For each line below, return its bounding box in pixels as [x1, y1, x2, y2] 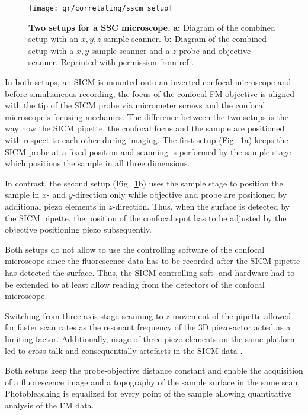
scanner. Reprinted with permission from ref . [28, 56, 194, 68]
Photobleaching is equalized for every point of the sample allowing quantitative [5, 387, 292, 400]
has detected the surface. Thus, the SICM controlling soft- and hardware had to [5, 266, 295, 278]
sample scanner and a [91, 44, 170, 56]
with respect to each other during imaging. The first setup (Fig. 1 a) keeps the [5, 134, 288, 146]
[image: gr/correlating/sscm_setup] [28, 4, 173, 12]
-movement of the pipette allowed [169, 309, 291, 321]
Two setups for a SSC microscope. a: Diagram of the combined [28, 21, 275, 33]
